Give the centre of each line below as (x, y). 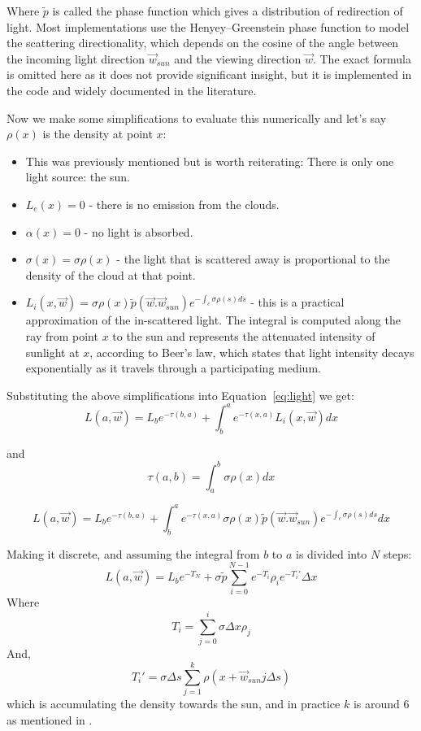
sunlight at (52, 352)
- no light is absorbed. (139, 231)
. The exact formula (362, 58)
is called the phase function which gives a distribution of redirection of (228, 11)
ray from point (62, 335)
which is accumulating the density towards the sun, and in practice (174, 703)
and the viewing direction (238, 58)
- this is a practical (297, 302)
